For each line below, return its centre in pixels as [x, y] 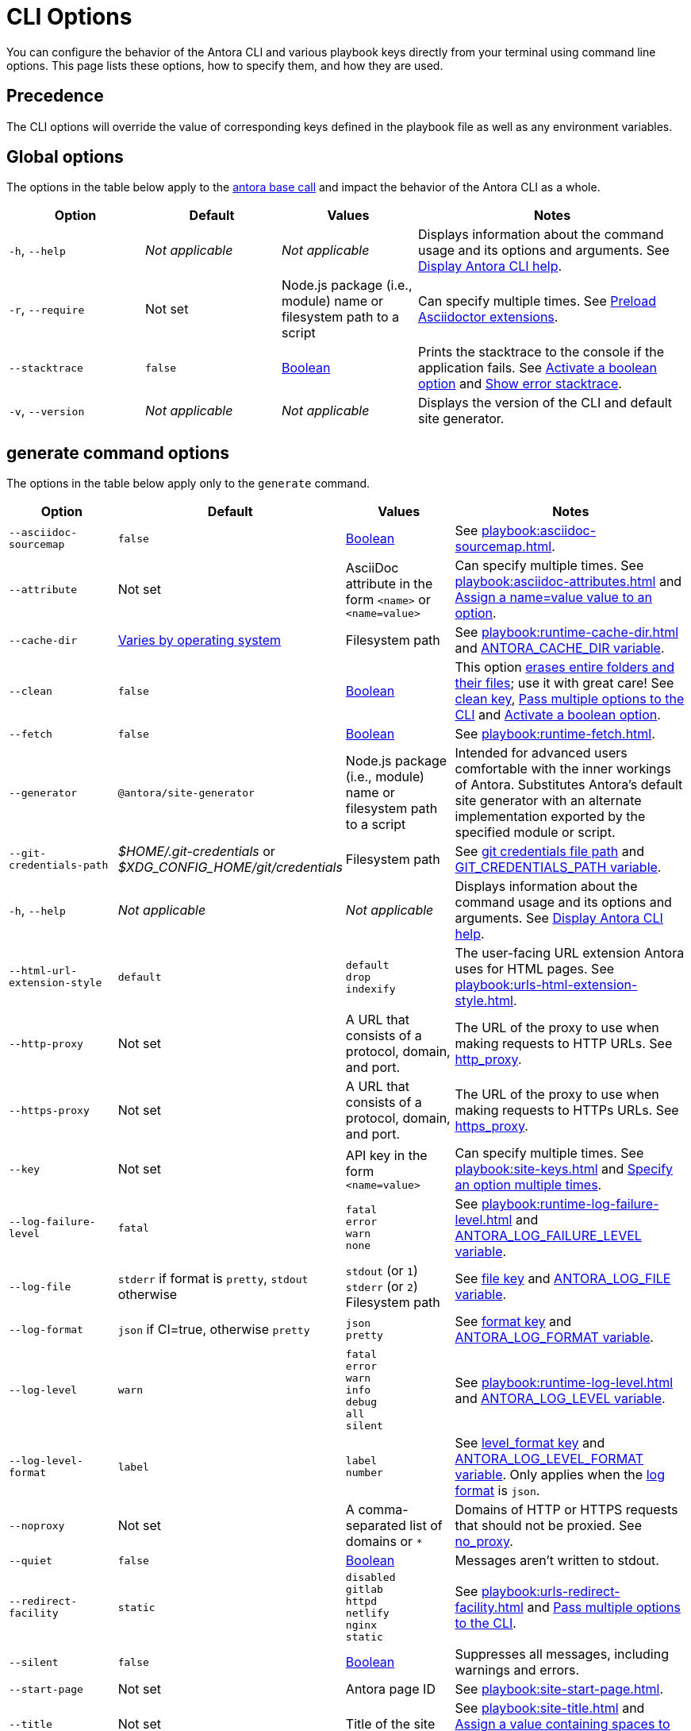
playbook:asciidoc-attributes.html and [568, 582]
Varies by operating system [200, 640]
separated [376, 1526]
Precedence [55, 96]
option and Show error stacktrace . [520, 384]
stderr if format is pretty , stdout [213, 1279]
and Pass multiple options [604, 1608]
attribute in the [389, 583]
